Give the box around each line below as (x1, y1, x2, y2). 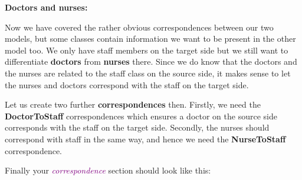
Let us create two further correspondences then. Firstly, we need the (5, 98, 261, 111)
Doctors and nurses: (5, 1, 88, 13)
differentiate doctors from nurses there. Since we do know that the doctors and (5, 55, 297, 68)
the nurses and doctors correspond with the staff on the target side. (5, 78, 249, 91)
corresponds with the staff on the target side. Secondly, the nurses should (5, 121, 270, 134)
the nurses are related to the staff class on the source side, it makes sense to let (5, 66, 291, 79)
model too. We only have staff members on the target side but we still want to (5, 44, 288, 56)
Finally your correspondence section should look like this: (5, 164, 211, 176)
